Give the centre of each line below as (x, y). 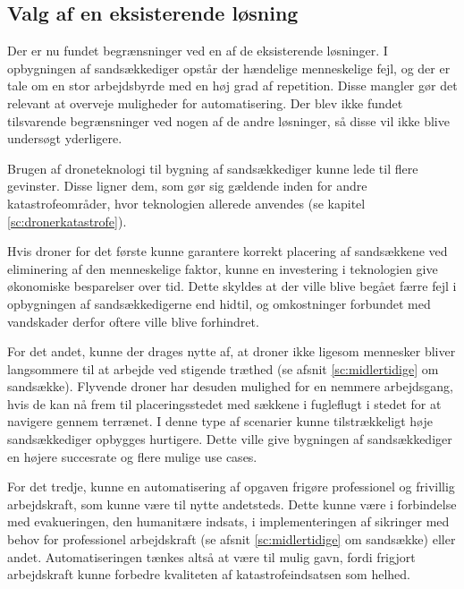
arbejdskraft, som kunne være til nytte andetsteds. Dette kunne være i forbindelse (232, 504)
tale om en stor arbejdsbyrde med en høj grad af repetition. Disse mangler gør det (232, 85)
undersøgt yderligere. (65, 138)
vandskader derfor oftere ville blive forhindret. (133, 321)
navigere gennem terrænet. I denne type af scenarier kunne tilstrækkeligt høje (220, 421)
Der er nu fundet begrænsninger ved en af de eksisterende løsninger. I (198, 51)
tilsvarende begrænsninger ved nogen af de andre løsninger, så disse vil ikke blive (228, 120)
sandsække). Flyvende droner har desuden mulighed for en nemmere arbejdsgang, (230, 386)
